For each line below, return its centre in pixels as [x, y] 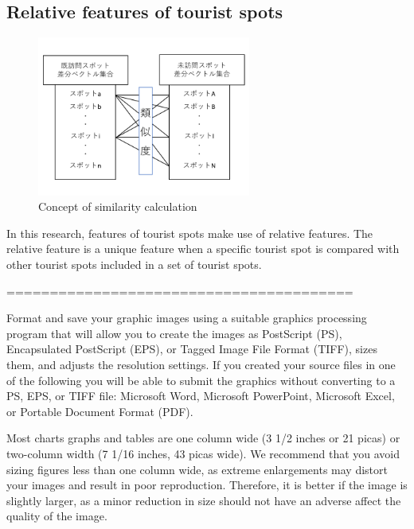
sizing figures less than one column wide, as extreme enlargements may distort [197, 469]
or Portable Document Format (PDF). [100, 411]
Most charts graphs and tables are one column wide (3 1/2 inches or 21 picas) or [203, 438]
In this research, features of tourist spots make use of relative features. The [190, 233]
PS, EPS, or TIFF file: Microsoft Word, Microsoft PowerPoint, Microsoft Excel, [201, 396]
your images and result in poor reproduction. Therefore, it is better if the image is [207, 485]
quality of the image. [57, 516]
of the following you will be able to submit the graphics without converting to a [201, 380]
